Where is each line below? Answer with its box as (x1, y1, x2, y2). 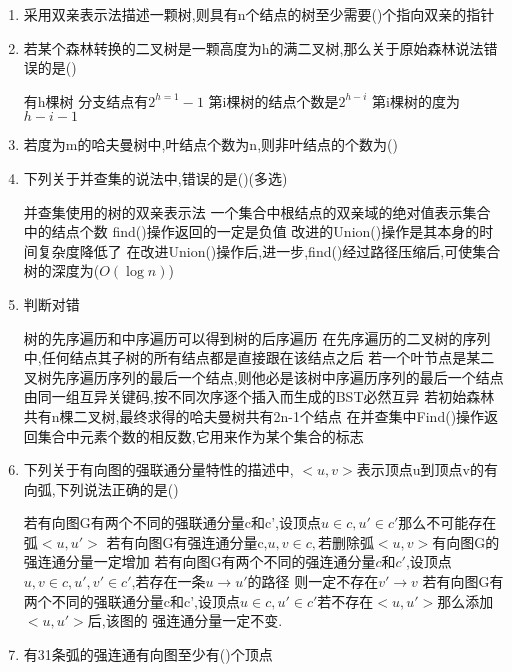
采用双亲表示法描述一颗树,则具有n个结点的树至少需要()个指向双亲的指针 (23, 4, 495, 24)
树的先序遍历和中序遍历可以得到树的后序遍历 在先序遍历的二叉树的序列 (23, 327, 491, 348)
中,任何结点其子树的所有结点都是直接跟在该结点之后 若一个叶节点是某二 (23, 347, 495, 368)
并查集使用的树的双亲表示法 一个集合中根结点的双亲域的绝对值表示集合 (23, 201, 491, 222)
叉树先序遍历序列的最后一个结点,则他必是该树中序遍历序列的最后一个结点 (23, 366, 504, 387)
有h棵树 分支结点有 (23, 90, 149, 111)
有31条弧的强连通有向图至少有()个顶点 (23, 643, 273, 664)
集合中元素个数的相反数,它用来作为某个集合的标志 (37, 425, 364, 446)
